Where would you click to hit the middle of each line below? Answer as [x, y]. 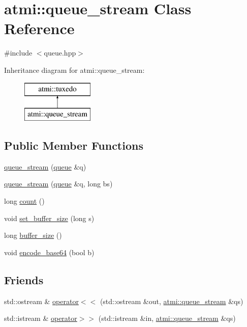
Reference [39, 28]
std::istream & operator [41, 318]
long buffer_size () [33, 235]
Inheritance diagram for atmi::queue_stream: [74, 70]
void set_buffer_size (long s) [49, 218]
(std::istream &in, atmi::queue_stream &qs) [167, 318]
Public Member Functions [74, 145]
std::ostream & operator [41, 301]
